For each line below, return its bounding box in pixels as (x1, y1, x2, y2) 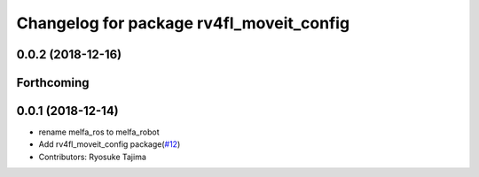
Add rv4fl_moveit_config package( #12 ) (38, 139, 181, 150)
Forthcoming (16, 75, 90, 90)
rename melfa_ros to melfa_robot (38, 127, 160, 137)
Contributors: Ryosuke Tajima (38, 151, 146, 162)
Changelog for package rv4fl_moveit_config (16, 13, 350, 33)
